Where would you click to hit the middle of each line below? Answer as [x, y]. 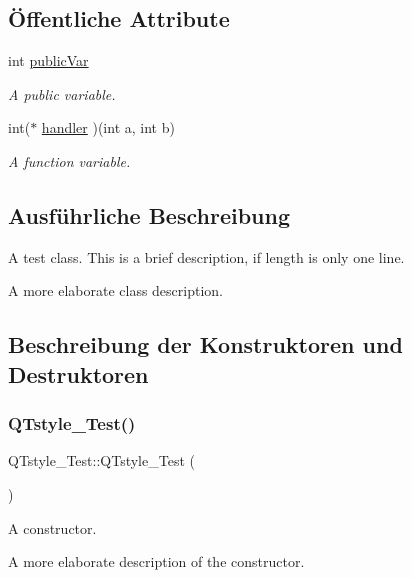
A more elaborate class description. [115, 290]
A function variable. [69, 160]
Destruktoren [78, 373]
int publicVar [48, 60]
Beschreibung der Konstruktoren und [205, 344]
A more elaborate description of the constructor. [156, 561]
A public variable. [62, 93]
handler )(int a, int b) [108, 127]
